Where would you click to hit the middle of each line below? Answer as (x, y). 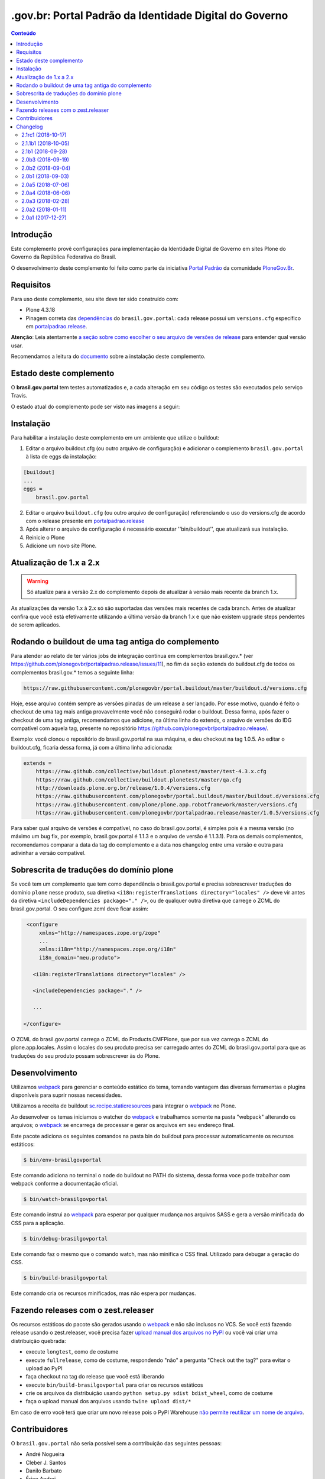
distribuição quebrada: (38, 1341)
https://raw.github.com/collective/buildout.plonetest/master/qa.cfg (139, 780)
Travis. (19, 396)
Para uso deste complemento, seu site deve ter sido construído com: (95, 299)
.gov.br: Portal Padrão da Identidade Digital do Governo (149, 15)
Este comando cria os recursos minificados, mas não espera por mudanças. (103, 1293)
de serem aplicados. (36, 625)
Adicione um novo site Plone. (61, 546)
